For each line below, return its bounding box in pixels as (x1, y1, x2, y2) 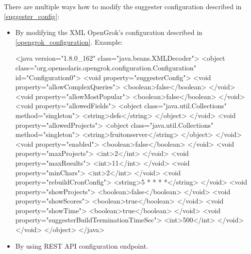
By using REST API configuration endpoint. (15, 240, 148, 251)
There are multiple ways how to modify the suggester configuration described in (4, 1, 242, 11)
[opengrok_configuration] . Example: (15, 36, 123, 47)
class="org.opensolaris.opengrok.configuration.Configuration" (15, 62, 197, 72)
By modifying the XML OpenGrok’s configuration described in (15, 27, 202, 37)
